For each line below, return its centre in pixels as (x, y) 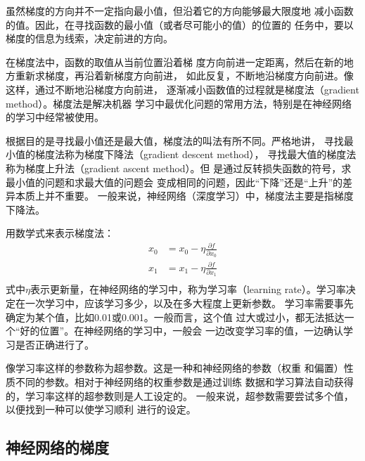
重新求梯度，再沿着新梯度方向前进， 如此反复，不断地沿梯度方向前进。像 (184, 76)
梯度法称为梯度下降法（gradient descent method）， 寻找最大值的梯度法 (196, 154)
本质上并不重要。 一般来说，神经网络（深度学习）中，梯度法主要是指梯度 (184, 196)
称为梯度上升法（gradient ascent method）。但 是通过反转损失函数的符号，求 (179, 168)
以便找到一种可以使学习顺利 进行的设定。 (101, 409)
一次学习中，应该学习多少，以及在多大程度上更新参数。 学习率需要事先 (189, 303)
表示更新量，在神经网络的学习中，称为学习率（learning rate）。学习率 (188, 289)
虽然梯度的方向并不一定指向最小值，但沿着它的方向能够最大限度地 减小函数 (180, 11)
